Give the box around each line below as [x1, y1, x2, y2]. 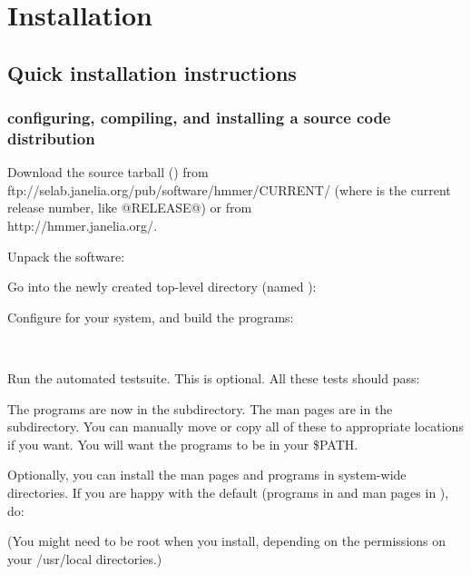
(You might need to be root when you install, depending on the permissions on [7, 531, 446, 550]
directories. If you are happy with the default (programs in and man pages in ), [7, 483, 449, 502]
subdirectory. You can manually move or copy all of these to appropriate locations [7, 417, 464, 436]
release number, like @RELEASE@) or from [7, 198, 252, 217]
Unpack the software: [7, 246, 125, 265]
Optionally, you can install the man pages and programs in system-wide [7, 465, 407, 484]
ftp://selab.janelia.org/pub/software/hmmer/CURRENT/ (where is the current [7, 180, 451, 199]
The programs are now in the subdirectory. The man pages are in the [7, 399, 393, 418]
